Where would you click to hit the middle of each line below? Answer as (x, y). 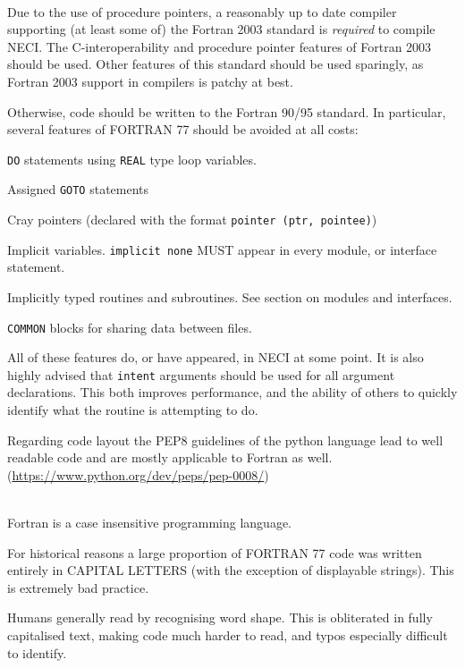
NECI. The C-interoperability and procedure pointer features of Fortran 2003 (220, 46)
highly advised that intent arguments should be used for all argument (201, 374)
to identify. (37, 652)
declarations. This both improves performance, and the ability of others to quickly (232, 392)
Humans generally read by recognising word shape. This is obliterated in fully (220, 617)
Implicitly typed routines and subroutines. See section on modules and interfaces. (230, 296)
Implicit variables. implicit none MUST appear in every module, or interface (222, 249)
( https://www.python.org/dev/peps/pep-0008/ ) (138, 474)
